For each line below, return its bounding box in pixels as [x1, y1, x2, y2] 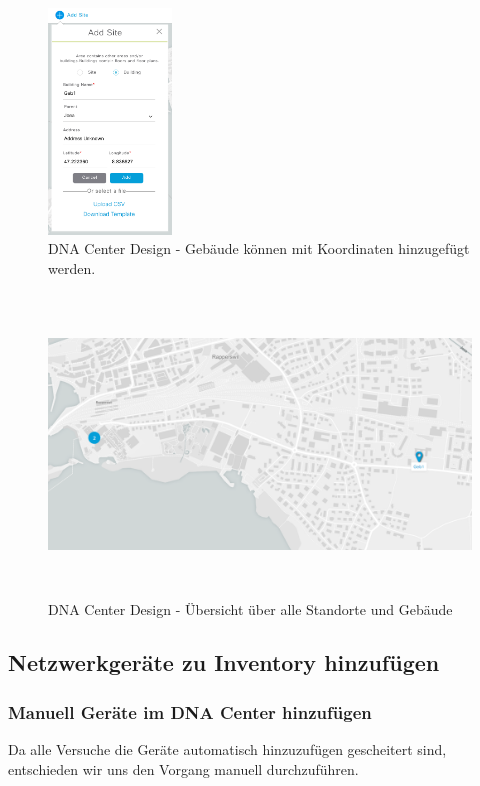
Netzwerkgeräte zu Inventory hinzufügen [8, 647, 440, 678]
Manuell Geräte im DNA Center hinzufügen [8, 699, 372, 724]
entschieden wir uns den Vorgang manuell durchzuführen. [8, 758, 359, 779]
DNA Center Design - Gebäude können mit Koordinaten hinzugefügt [48, 238, 470, 259]
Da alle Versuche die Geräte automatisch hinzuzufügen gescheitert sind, [8, 739, 447, 760]
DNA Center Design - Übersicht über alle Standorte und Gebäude [48, 598, 453, 619]
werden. [48, 257, 96, 278]
